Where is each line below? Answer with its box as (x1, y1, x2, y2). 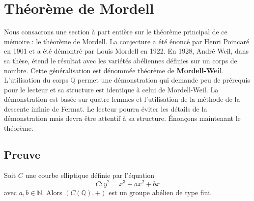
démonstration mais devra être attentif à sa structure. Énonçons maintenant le (4, 113, 241, 123)
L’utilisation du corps (4, 75, 69, 85)
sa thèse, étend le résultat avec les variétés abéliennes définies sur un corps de (4, 55, 237, 65)
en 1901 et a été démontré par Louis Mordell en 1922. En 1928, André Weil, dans (4, 46, 249, 56)
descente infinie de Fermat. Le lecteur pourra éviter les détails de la (4, 103, 207, 114)
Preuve (4, 147, 41, 162)
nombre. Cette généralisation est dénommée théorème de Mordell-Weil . (4, 65, 224, 75)
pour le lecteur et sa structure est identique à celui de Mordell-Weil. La (4, 84, 219, 94)
